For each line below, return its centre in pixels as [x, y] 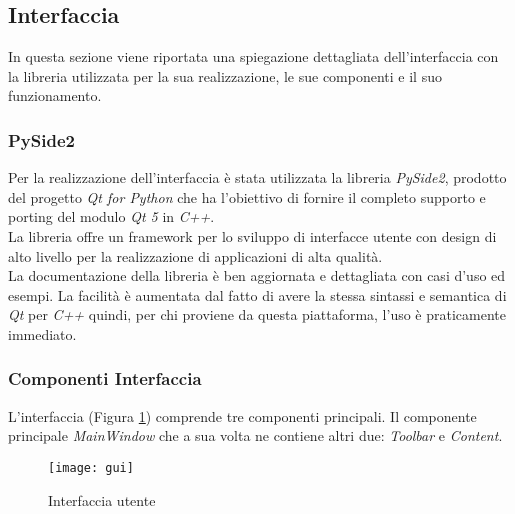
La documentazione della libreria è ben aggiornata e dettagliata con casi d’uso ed [257, 275]
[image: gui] [91, 467]
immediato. [42, 333]
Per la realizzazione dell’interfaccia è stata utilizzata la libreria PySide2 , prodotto [257, 177]
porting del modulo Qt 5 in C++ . [111, 216]
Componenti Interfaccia [105, 378]
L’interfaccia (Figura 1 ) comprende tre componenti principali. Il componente [242, 415]
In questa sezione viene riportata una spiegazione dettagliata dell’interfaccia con [253, 56]
